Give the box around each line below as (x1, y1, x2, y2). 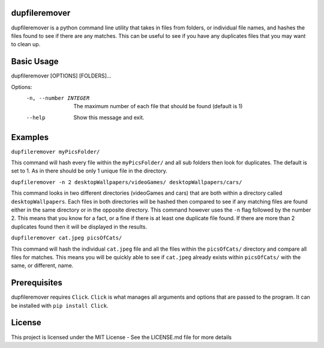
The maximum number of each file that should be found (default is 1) (73, 103, 243, 110)
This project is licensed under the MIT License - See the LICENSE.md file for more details (11, 334, 232, 341)
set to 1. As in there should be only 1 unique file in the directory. (11, 167, 168, 174)
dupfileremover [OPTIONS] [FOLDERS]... (11, 72, 112, 79)
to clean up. (11, 41, 41, 48)
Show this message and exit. (73, 114, 145, 121)
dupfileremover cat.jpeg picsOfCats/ (11, 234, 122, 242)
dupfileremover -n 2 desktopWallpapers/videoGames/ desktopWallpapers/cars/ (11, 179, 242, 186)
